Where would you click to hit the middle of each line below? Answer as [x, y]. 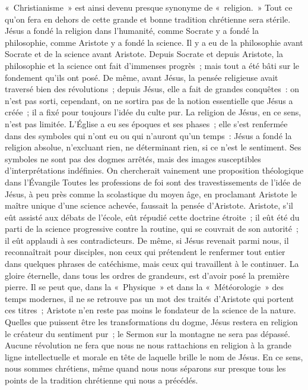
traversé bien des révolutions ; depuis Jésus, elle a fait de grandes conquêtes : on [152, 89]
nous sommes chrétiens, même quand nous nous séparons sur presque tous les [145, 368]
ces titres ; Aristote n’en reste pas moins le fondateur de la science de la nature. [150, 310]
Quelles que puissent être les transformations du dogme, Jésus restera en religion [151, 322]
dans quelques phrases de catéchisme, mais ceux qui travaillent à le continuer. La [152, 264]
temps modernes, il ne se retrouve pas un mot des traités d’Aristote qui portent [150, 298]
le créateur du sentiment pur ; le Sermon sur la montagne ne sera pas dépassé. [147, 333]
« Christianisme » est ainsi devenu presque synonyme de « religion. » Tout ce [149, 7]
